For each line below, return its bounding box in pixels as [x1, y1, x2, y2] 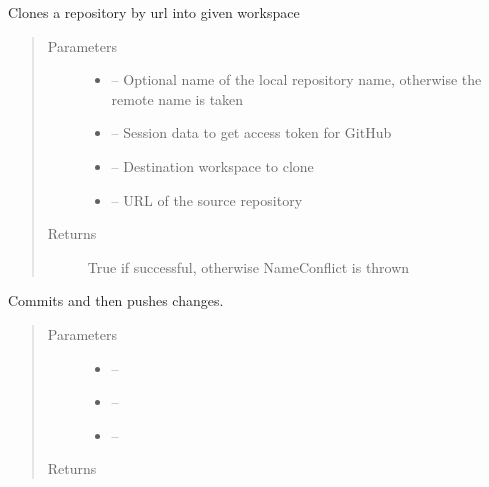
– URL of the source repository [111, 189, 303, 210]
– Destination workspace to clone [111, 155, 314, 176]
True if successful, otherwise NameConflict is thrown [87, 256, 410, 277]
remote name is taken [111, 88, 244, 109]
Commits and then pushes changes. [8, 290, 224, 311]
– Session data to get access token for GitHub [111, 122, 392, 143]
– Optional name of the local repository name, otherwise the [111, 69, 482, 90]
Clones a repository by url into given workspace [8, 2, 300, 22]
